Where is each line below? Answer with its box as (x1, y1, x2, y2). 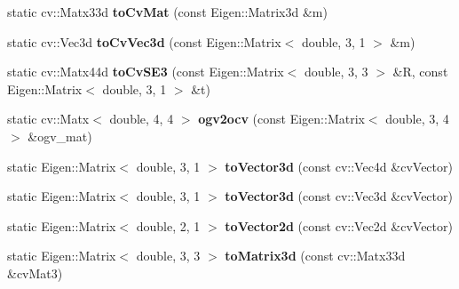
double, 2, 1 (136, 216, 201, 235)
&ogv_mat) (28, 126, 92, 145)
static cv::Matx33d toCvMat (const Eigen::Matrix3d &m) (7, 3, 328, 20)
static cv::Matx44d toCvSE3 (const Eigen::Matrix (7, 62, 284, 81)
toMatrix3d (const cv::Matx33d (225, 246, 406, 265)
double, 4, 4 (109, 109, 174, 128)
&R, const (392, 62, 448, 81)
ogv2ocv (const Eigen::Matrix (198, 109, 365, 128)
